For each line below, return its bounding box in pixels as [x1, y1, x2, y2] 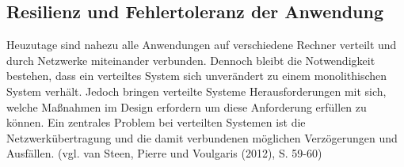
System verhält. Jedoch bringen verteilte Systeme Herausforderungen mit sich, [6, 82, 387, 99]
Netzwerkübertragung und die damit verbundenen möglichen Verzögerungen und [6, 129, 398, 146]
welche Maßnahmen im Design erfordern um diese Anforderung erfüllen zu [6, 98, 367, 115]
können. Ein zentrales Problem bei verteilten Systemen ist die [6, 114, 306, 131]
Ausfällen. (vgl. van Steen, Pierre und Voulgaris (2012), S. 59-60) [6, 145, 322, 161]
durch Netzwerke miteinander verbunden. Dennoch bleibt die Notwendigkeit [6, 51, 375, 68]
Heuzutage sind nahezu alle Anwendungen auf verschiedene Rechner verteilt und [6, 36, 397, 53]
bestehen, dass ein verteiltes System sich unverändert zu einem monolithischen [6, 67, 387, 84]
